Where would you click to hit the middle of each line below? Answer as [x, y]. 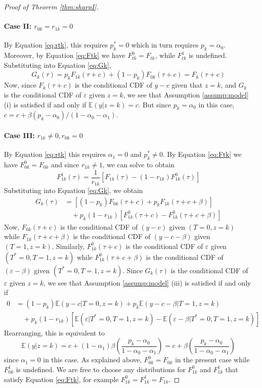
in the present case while [212, 360]
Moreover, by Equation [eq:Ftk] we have [65, 55]
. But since [154, 104]
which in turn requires [165, 45]
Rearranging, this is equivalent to [54, 332]
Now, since [20, 85]
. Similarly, [68, 246]
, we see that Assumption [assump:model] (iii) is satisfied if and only [147, 282]
